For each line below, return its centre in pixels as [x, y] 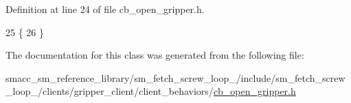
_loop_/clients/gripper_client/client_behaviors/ [110, 91]
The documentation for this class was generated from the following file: [155, 55]
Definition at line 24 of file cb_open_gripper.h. [105, 9]
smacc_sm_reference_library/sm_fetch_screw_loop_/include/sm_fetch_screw [175, 77]
